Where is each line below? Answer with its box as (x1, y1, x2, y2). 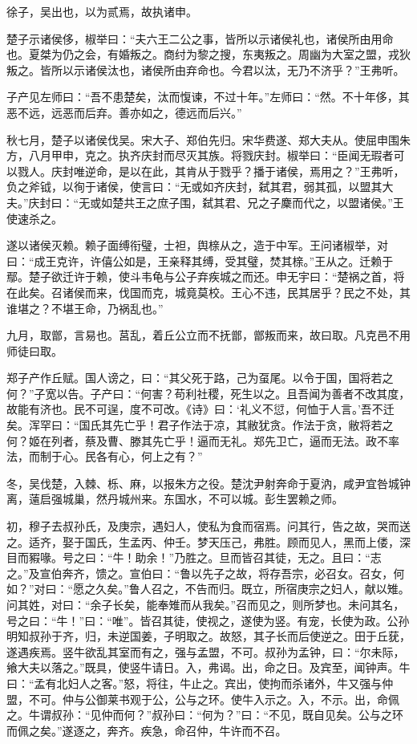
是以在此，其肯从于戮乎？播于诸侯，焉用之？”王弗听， (118, 162, 405, 179)
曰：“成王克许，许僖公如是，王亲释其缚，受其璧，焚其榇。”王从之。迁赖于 (6, 252, 394, 269)
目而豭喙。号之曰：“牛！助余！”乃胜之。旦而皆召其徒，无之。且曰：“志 (6, 549, 382, 566)
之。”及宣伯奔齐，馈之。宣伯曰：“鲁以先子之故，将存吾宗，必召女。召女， (6, 564, 394, 581)
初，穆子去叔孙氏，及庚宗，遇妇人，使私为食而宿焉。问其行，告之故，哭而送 (6, 518, 411, 535)
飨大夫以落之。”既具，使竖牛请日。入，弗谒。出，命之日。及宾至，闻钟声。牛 (6, 659, 411, 676)
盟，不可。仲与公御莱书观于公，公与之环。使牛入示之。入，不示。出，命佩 (6, 690, 399, 707)
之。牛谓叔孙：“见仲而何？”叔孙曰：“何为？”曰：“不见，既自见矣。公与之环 (6, 706, 404, 723)
